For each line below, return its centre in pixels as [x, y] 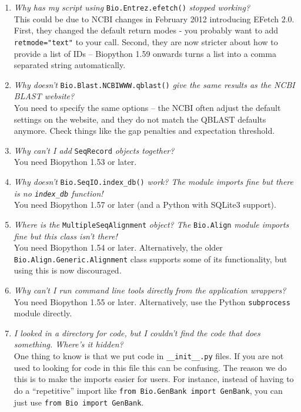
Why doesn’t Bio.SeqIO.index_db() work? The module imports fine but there [153, 181]
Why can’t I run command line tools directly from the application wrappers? [150, 290]
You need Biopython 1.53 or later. [75, 162]
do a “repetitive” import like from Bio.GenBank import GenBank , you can [148, 390]
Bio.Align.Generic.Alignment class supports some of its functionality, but [150, 259]
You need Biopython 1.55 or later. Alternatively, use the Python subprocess [152, 301]
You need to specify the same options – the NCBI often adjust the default [147, 107]
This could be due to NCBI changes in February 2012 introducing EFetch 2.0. [154, 18]
